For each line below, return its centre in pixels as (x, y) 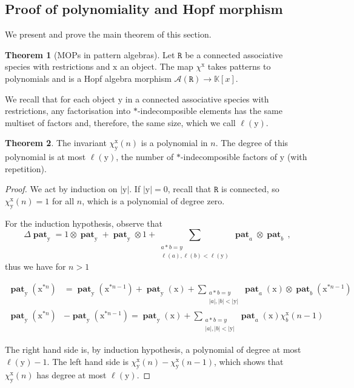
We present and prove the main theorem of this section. (108, 34)
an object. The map (157, 66)
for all (63, 200)
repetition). (26, 168)
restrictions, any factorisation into (68, 111)
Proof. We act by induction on (61, 189)
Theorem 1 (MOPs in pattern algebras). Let (90, 54)
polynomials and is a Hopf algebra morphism (88, 78)
